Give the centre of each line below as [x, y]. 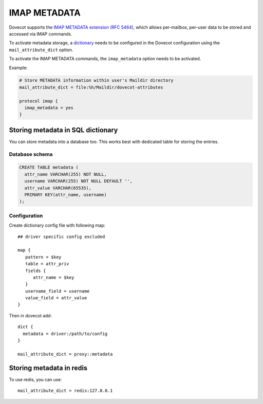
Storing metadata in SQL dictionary [63, 130]
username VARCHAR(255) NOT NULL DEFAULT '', [78, 181]
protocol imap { [39, 101]
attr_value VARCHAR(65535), [58, 188]
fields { [36, 271]
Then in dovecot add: [30, 315]
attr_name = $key [54, 277]
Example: [18, 68]
